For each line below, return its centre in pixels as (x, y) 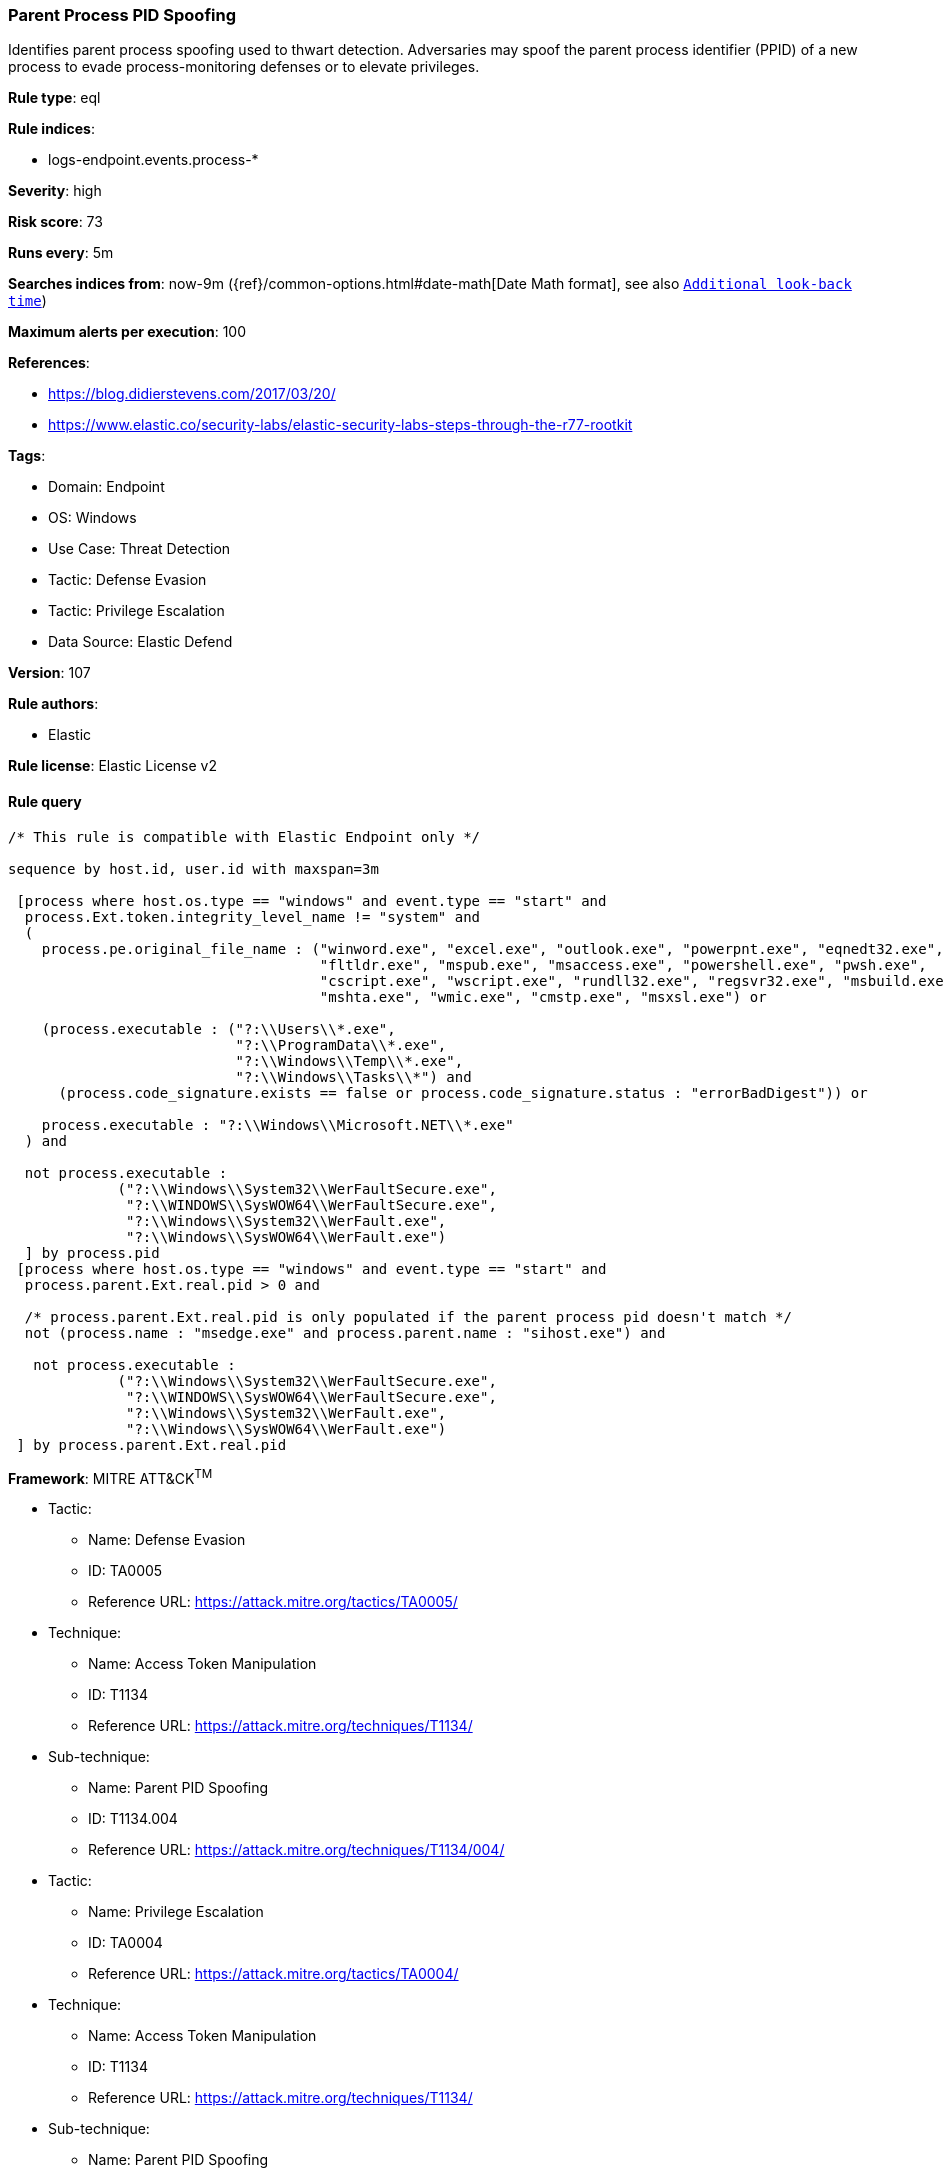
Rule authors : (53, 704)
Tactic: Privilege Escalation (136, 611)
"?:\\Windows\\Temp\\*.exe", (349, 1060)
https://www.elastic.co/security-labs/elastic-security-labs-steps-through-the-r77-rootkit (340, 425)
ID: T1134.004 (133, 1819)
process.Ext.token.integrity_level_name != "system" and (252, 916)
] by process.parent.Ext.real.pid (151, 1444)
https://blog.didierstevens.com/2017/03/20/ (192, 394)
